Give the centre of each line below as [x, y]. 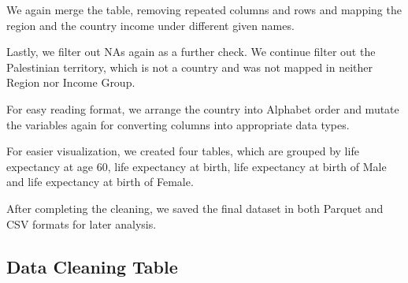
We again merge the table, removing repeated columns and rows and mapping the [204, 9]
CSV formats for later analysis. [82, 223]
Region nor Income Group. [71, 82]
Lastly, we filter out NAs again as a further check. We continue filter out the [191, 52]
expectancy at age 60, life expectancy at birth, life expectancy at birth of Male [197, 166]
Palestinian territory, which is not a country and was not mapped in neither [189, 67]
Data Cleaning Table [92, 266]
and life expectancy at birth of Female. [100, 182]
